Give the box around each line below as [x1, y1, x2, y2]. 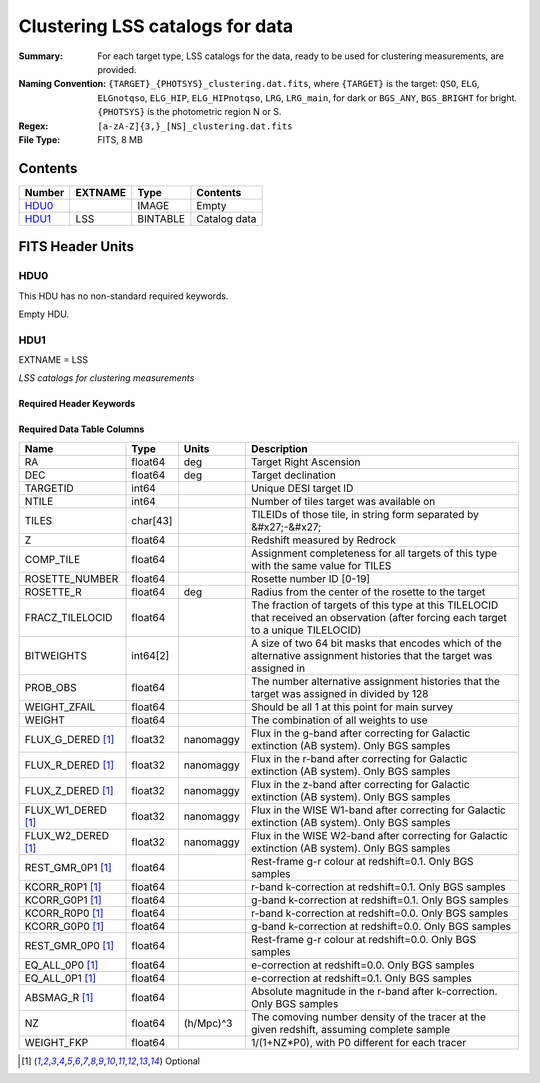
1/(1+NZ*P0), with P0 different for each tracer [250, 1035, 467, 1049]
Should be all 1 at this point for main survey [250, 700, 454, 714]
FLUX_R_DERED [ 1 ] [24, 758, 115, 772]
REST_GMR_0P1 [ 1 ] [24, 860, 112, 874]
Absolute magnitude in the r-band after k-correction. [250, 984, 498, 998]
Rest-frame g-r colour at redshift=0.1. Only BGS [250, 854, 474, 868]
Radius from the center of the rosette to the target [250, 585, 486, 599]
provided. [97, 63, 137, 75]
